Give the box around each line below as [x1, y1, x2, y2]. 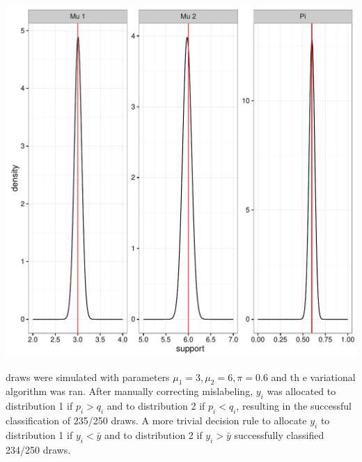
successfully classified [234, 427, 324, 442]
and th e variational [271, 369, 356, 384]
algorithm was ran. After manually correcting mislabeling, [6, 384, 253, 398]
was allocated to [267, 384, 336, 398]
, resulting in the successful [236, 398, 352, 413]
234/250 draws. [6, 442, 71, 456]
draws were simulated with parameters [6, 369, 170, 384]
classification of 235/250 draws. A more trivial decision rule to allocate [6, 412, 307, 427]
